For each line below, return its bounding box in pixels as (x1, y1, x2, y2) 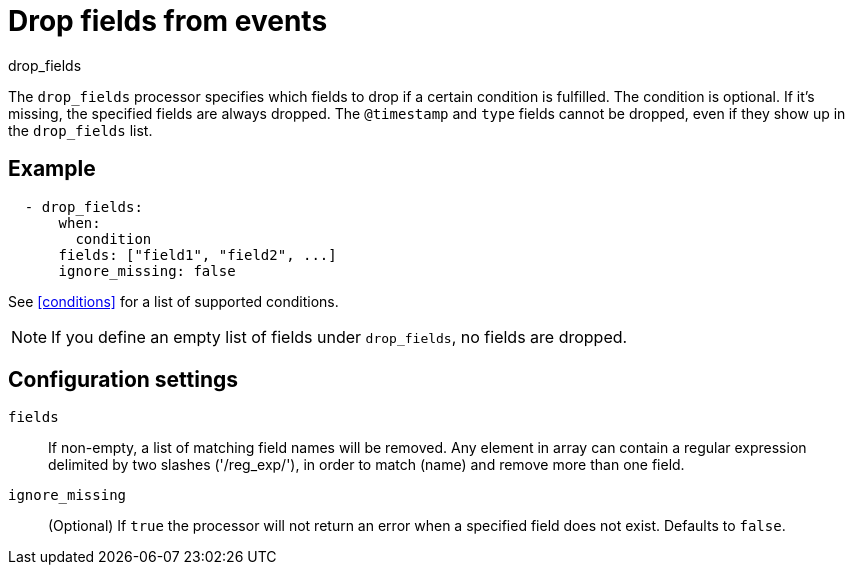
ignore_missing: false (58, 262, 236, 279)
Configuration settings (8, 367, 239, 393)
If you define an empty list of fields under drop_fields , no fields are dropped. (51, 326, 628, 347)
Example (8, 156, 96, 182)
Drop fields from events (8, 4, 328, 38)
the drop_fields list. (8, 121, 153, 139)
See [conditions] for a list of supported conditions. (8, 292, 339, 310)
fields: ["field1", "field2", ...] (58, 246, 337, 263)
